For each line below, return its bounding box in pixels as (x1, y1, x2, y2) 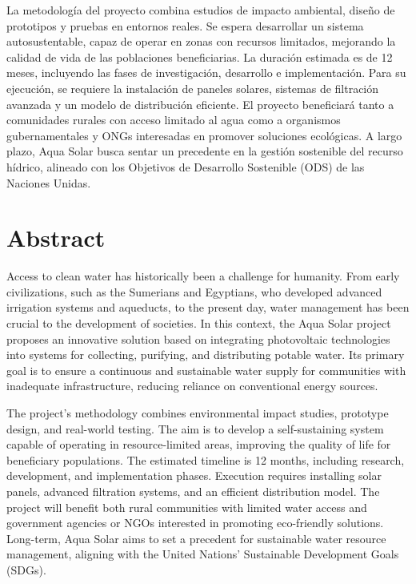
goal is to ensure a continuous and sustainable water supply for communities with (6, 361, 406, 378)
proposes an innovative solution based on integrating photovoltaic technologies (6, 330, 390, 347)
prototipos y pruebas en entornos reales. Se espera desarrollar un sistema (6, 17, 364, 34)
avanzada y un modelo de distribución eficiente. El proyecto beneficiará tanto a (6, 95, 394, 112)
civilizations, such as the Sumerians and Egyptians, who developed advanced (6, 283, 382, 300)
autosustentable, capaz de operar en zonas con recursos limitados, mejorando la (6, 33, 396, 50)
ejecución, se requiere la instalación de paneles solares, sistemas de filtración (6, 79, 379, 96)
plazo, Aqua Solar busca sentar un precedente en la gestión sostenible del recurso (6, 143, 403, 159)
